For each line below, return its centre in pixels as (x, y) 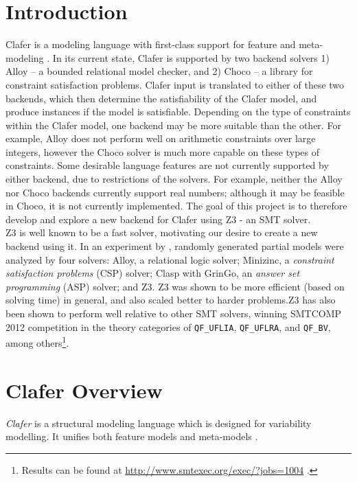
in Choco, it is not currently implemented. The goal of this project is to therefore (176, 206)
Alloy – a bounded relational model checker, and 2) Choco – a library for (159, 71)
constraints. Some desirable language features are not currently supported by (167, 165)
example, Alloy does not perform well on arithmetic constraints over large (161, 138)
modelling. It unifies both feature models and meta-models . (132, 436)
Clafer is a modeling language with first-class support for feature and (151, 44)
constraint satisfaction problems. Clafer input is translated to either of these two (175, 84)
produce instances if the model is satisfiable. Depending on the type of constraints (178, 112)
